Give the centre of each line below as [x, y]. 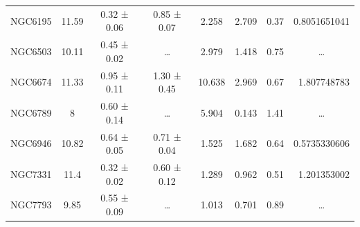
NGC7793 [31, 205]
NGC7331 [31, 174]
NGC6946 [31, 143]
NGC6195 [31, 20]
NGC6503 [31, 51]
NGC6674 [31, 82]
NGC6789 [31, 112]
